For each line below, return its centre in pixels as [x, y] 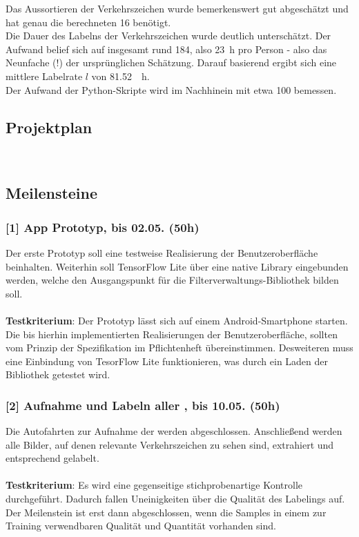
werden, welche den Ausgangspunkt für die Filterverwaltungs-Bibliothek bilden [172, 280]
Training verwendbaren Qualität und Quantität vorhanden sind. [141, 526]
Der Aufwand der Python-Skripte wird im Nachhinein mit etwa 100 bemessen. [171, 89]
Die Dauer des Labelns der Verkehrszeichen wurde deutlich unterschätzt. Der [168, 36]
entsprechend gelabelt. [52, 458]
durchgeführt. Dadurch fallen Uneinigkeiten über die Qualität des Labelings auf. [175, 499]
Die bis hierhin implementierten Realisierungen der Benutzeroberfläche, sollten [172, 334]
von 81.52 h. [120, 76]
